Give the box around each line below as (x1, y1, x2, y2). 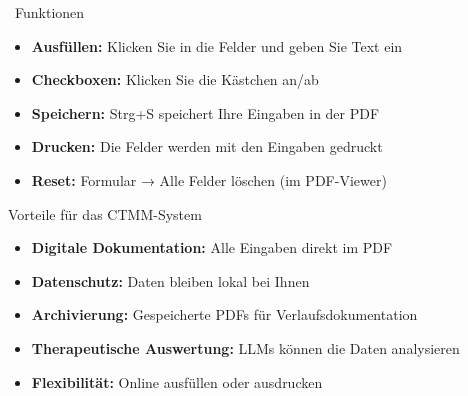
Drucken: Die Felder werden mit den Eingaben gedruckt (31, 136, 383, 157)
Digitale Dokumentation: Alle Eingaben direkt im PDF (31, 237, 393, 258)
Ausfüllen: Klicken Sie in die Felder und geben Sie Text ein (31, 35, 403, 56)
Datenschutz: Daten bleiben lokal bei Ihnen (31, 270, 310, 291)
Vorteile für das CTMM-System (8, 203, 202, 224)
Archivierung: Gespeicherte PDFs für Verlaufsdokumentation (31, 304, 418, 325)
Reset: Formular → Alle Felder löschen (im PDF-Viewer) (31, 169, 387, 190)
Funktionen (14, 2, 85, 22)
